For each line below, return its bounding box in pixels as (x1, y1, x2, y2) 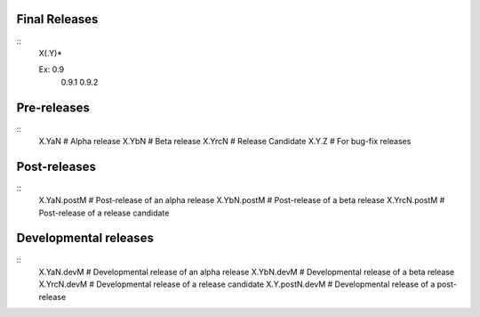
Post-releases (16, 158, 97, 174)
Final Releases (16, 12, 99, 27)
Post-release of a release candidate (38, 207, 170, 218)
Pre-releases (16, 100, 91, 115)
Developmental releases (16, 231, 155, 246)
